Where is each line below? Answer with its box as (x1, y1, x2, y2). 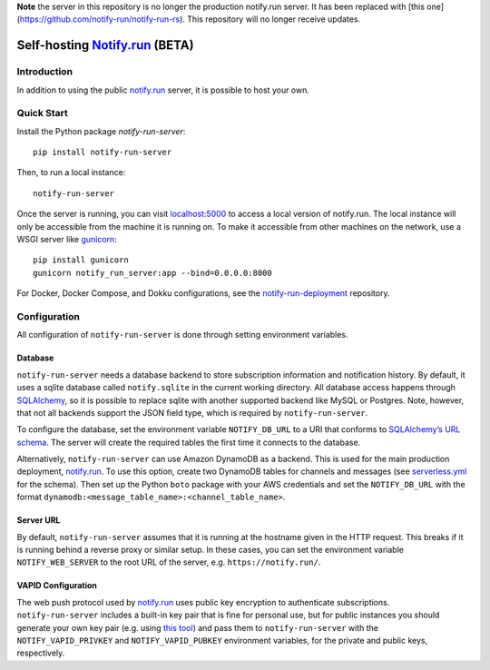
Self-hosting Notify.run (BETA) (16, 37, 194, 54)
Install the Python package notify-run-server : (16, 125, 186, 136)
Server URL (16, 515, 61, 526)
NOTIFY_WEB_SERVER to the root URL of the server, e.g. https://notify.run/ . (16, 557, 321, 567)
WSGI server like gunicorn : (16, 234, 117, 245)
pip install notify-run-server (33, 147, 172, 158)
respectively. (16, 647, 65, 658)
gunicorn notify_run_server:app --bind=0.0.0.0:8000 (33, 268, 272, 278)
